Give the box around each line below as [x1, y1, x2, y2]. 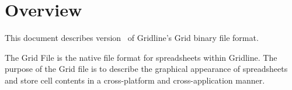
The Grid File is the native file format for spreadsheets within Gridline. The [5, 51, 277, 63]
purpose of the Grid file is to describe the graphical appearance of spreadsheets [5, 63, 288, 75]
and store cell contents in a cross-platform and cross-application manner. [5, 74, 265, 86]
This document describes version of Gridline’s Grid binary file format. [5, 32, 259, 44]
